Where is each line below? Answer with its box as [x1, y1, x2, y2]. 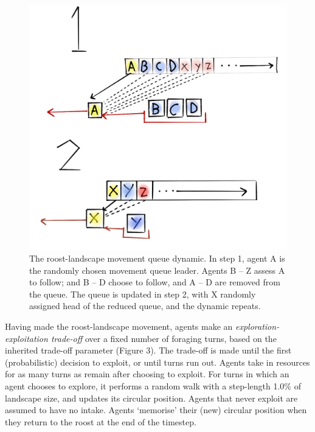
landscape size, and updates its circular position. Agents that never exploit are [5, 391, 298, 404]
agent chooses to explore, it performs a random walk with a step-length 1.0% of [5, 380, 301, 392]
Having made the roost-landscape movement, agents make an [5, 320, 233, 333]
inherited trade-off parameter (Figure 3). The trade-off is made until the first [5, 344, 292, 357]
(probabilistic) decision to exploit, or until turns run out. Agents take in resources [5, 355, 310, 368]
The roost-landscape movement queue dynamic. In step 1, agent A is [29, 252, 285, 265]
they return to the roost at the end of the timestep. [5, 415, 196, 428]
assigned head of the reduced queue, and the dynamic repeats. [29, 299, 261, 312]
